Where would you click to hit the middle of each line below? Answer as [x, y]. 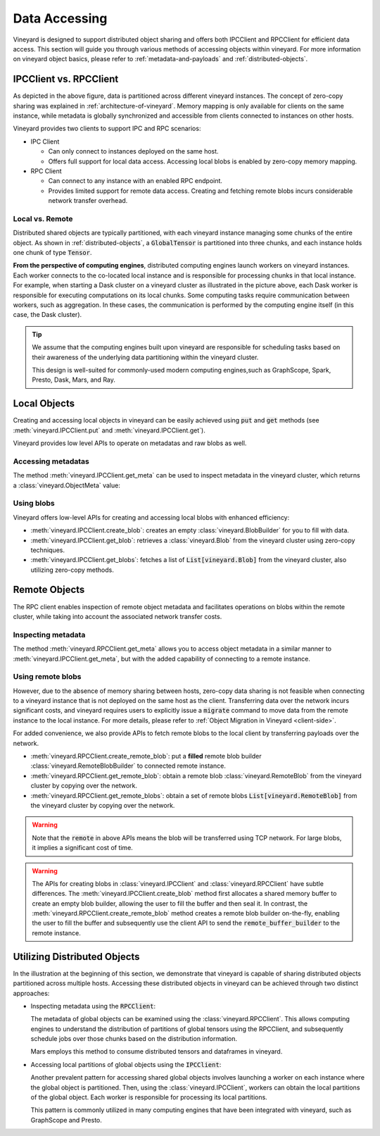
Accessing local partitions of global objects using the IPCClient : [126, 1064]
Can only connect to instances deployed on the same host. [133, 151]
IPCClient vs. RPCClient [66, 79]
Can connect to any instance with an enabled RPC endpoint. [135, 181]
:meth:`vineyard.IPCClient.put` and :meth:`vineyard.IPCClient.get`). [109, 430]
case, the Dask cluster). [47, 315]
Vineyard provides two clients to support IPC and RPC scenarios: [107, 129]
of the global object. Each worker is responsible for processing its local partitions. [149, 1097]
